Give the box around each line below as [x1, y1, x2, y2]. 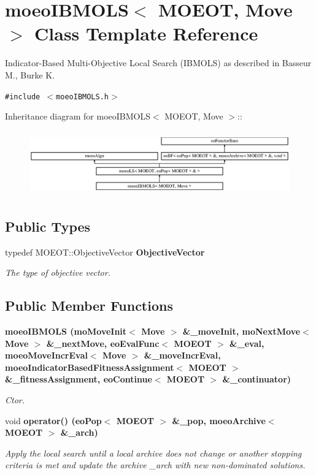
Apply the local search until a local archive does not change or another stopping [5, 446, 302, 459]
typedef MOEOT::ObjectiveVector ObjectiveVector [5, 245, 205, 258]
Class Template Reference [34, 21, 258, 46]
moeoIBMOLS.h [56, 92, 109, 101]
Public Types [5, 216, 91, 235]
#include [5, 92, 40, 101]
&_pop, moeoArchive [172, 414, 266, 427]
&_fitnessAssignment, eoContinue [5, 373, 152, 386]
